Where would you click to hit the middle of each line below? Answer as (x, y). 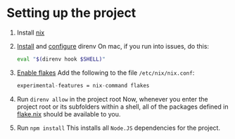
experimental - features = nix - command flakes (83, 85)
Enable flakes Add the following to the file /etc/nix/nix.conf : (106, 73)
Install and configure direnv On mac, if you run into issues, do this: (113, 46)
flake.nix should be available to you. (69, 114)
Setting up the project (71, 13)
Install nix (31, 32)
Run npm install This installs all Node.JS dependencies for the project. (119, 128)
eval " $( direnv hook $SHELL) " (61, 59)
